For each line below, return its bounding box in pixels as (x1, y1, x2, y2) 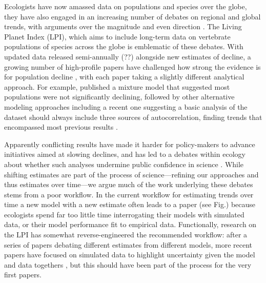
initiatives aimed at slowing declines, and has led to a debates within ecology (4, 149, 245, 159)
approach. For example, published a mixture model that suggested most (4, 81, 230, 92)
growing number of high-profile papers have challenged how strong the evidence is (4, 61, 261, 72)
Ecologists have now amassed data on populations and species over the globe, (4, 1, 247, 11)
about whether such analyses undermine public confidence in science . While (4, 158, 244, 169)
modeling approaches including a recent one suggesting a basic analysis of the (4, 101, 248, 112)
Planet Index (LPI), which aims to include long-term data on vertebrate (4, 31, 231, 42)
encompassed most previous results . (4, 122, 118, 132)
